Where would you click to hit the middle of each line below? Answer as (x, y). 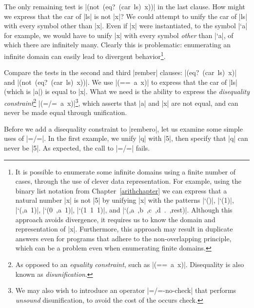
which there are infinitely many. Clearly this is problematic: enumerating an (117, 45)
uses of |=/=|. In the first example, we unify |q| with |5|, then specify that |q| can (126, 138)
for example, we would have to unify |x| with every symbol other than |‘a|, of (119, 35)
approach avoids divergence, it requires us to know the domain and (115, 219)
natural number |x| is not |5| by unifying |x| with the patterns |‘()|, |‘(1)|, (125, 200)
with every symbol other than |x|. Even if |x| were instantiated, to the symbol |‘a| (126, 26)
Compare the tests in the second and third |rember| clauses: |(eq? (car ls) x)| (120, 72)
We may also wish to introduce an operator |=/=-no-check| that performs (126, 290)
